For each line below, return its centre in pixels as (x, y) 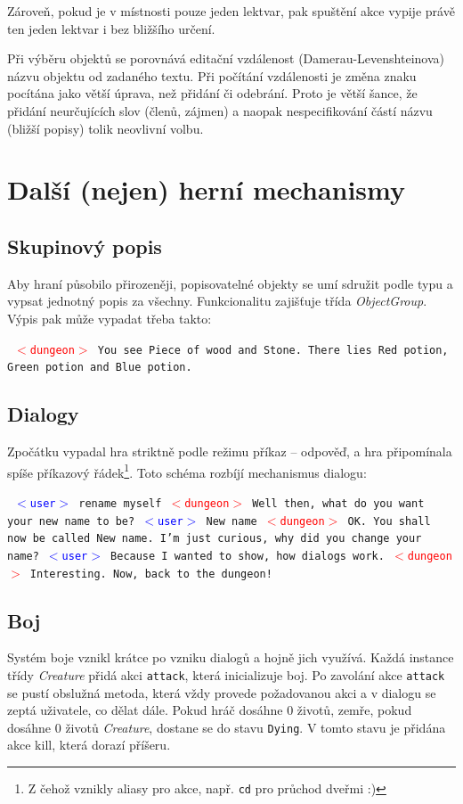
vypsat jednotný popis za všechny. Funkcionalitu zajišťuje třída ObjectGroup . (217, 301)
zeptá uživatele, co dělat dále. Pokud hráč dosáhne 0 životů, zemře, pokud (210, 710)
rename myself (120, 503)
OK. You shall (389, 521)
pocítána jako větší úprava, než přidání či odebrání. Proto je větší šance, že (212, 93)
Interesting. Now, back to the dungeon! (151, 574)
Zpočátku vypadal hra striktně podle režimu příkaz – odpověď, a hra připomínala (230, 451)
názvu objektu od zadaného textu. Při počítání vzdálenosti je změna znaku (212, 75)
